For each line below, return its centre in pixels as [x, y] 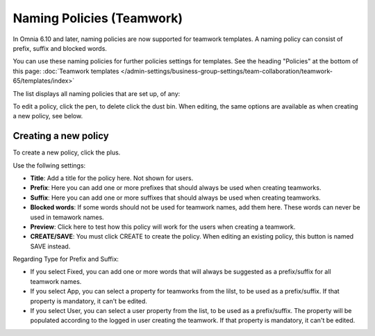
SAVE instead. [50, 246]
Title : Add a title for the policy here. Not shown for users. [112, 178]
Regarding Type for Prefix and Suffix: [66, 259]
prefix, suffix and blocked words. [60, 48]
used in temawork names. [67, 217]
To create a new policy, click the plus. [67, 152]
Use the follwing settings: [49, 165]
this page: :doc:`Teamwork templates [66, 71]
